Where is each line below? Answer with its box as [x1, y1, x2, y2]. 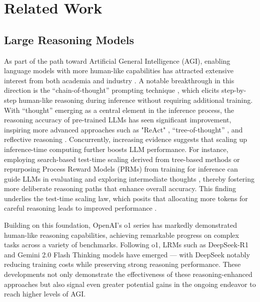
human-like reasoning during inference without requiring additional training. [18, 94, 253, 105]
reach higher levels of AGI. [4, 288, 86, 299]
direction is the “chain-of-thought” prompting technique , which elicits [4, 85, 219, 95]
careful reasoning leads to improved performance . [4, 203, 157, 213]
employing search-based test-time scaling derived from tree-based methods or [4, 154, 240, 164]
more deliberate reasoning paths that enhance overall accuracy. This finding [4, 183, 236, 194]
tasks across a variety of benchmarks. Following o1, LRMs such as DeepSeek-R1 [4, 239, 248, 250]
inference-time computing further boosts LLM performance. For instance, [4, 143, 228, 154]
